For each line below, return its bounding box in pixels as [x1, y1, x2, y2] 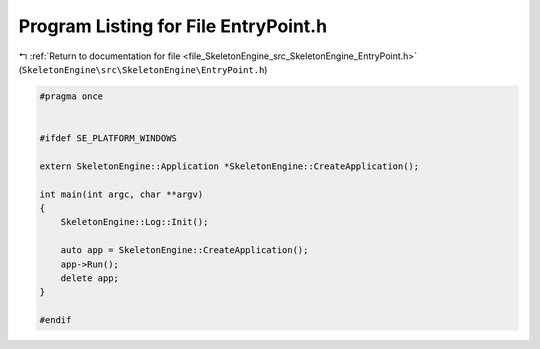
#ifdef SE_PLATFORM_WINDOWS [39, 133, 177, 144]
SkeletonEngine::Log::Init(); [60, 216, 209, 228]
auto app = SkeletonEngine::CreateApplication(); [60, 245, 309, 256]
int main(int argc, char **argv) [39, 188, 204, 200]
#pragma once [39, 90, 104, 102]
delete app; [60, 273, 120, 284]
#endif [39, 315, 72, 326]
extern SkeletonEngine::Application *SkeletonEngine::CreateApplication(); [39, 160, 420, 172]
